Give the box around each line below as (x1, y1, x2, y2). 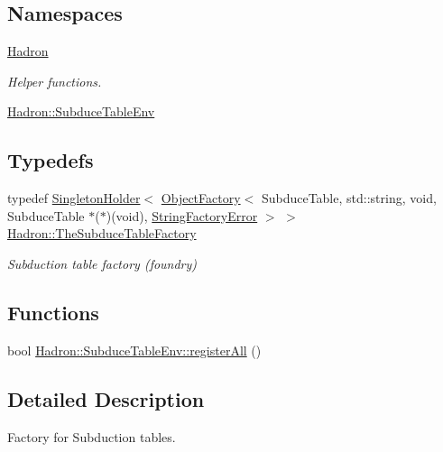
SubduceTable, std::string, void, (261, 189, 437, 208)
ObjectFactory (161, 189, 241, 208)
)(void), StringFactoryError (106, 206, 258, 225)
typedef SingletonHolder (7, 189, 141, 208)
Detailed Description (7, 384, 205, 412)
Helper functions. (7, 71, 102, 90)
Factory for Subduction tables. (7, 427, 176, 446)
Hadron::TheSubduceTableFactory (7, 224, 197, 243)
